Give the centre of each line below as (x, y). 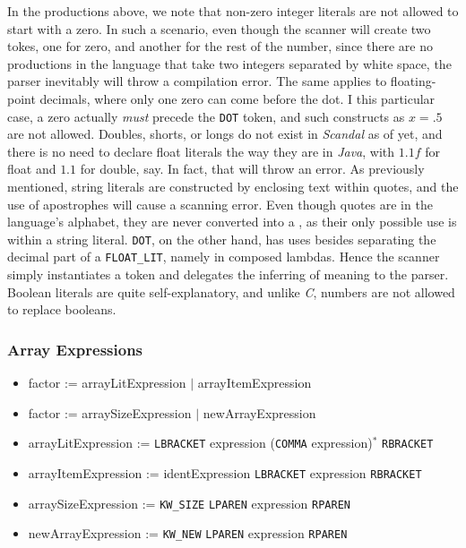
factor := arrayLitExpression (107, 383)
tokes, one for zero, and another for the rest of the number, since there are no (220, 46)
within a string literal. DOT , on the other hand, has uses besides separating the (222, 239)
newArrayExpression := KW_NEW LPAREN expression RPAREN (188, 533)
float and (32, 169)
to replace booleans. (62, 309)
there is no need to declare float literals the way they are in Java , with (201, 151)
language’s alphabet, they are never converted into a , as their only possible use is (232, 222)
